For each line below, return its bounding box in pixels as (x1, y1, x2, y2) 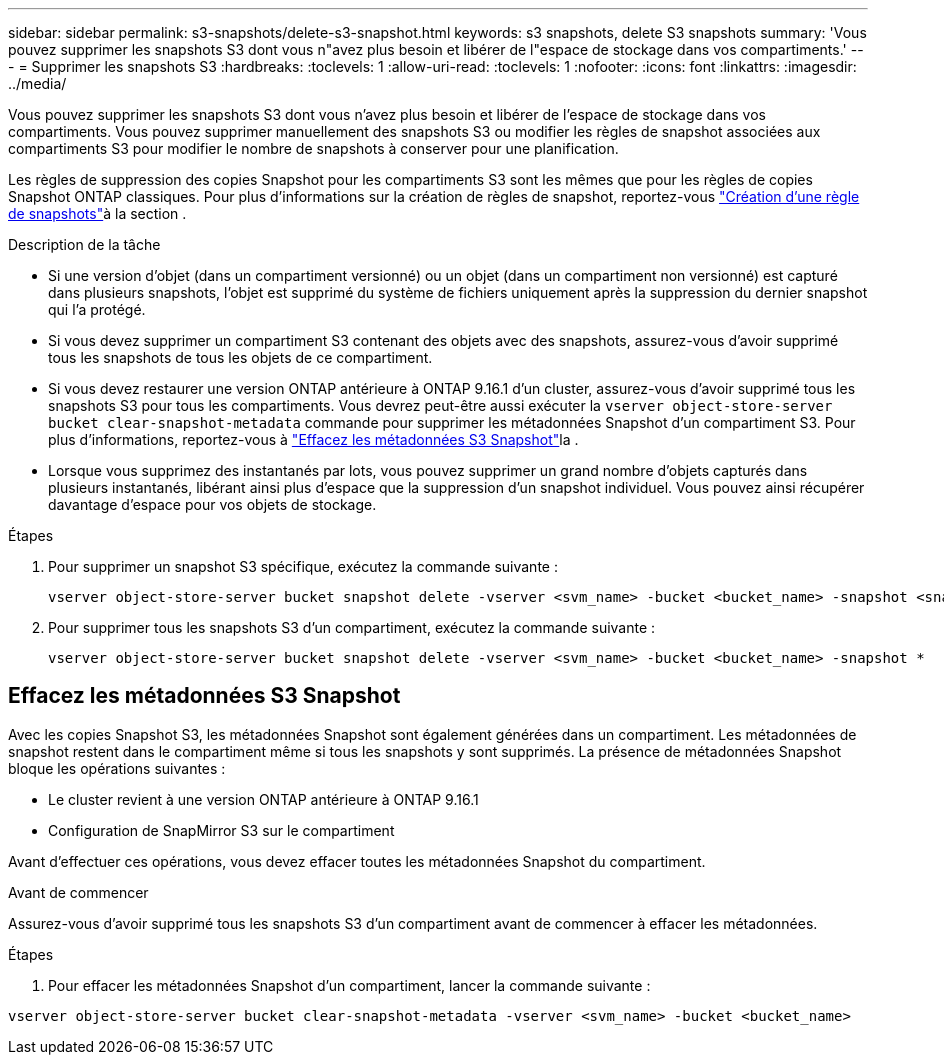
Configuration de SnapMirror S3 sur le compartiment (48, 821, 395, 839)
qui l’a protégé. (48, 301, 146, 318)
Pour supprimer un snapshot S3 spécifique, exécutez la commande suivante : (48, 558, 558, 575)
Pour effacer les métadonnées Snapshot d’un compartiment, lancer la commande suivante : (48, 976, 651, 994)
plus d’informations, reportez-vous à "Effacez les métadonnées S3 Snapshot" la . (48, 431, 579, 448)
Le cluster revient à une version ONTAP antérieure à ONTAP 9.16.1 (48, 790, 479, 808)
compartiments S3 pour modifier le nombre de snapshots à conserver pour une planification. (8, 140, 619, 157)
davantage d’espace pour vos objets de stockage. (48, 496, 377, 513)
